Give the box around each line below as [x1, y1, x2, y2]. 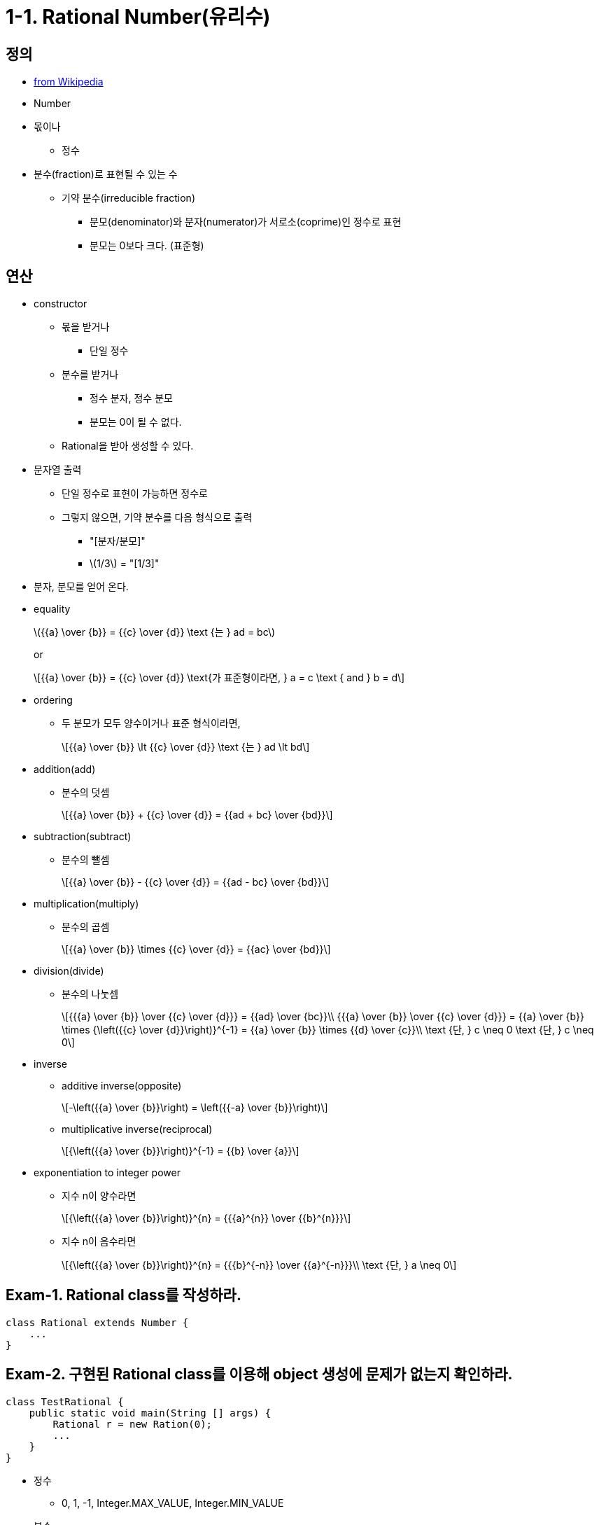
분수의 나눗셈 [62, 988, 119, 1001]
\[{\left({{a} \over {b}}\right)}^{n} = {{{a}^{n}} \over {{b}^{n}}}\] [62, 1212, 351, 1225]
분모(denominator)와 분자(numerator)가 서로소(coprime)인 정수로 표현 [90, 216, 402, 228]
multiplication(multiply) [34, 898, 139, 910]
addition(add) [34, 763, 96, 776]
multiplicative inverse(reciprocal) [62, 1123, 213, 1136]
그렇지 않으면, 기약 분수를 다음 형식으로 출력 [62, 511, 253, 524]
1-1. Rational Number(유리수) [6, 5, 271, 29]
